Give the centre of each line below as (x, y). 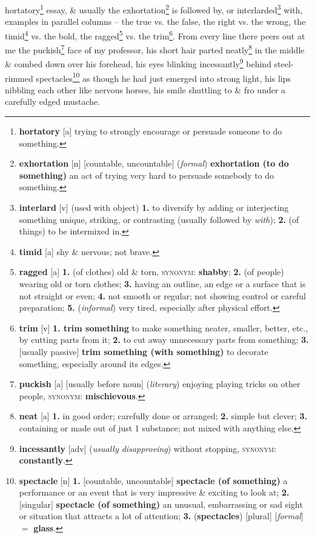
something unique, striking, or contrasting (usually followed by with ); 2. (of (159, 219)
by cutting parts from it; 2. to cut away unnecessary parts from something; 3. (164, 340)
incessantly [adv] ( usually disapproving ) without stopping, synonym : (148, 448)
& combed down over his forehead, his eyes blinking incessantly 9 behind (138, 63)
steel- (284, 64)
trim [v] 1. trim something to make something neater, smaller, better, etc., (164, 327)
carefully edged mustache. (53, 101)
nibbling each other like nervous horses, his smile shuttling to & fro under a (145, 89)
